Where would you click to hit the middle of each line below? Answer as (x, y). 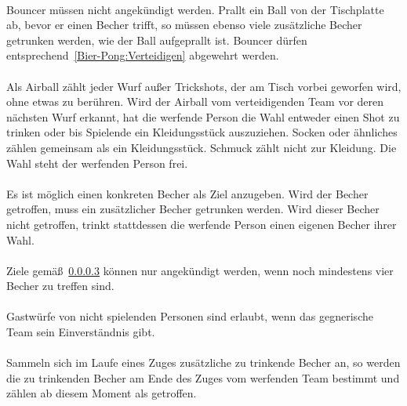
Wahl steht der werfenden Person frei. (97, 163)
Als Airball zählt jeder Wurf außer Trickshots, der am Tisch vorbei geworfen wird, (204, 86)
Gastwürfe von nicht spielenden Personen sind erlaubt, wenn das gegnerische (190, 316)
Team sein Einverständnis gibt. (81, 332)
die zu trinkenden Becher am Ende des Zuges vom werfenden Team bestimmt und (203, 377)
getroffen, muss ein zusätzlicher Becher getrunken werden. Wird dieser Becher (193, 209)
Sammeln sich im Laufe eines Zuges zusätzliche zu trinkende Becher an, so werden (203, 362)
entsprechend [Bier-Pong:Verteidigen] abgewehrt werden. (143, 55)
